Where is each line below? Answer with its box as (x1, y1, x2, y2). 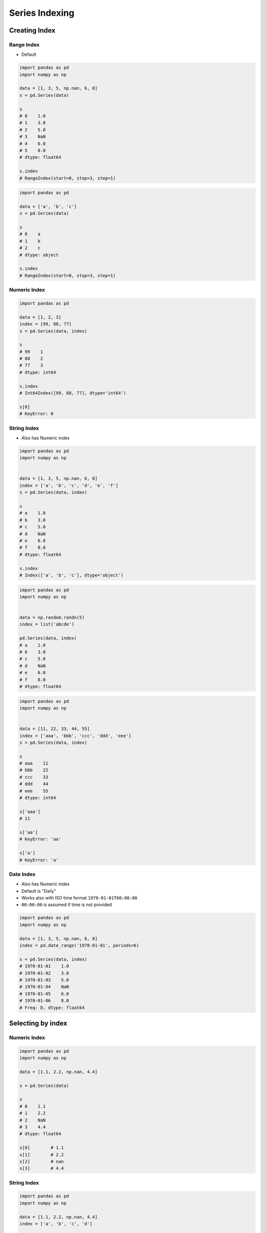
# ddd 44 (19, 781, 49, 787)
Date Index (9, 870, 35, 877)
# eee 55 (19, 788, 49, 794)
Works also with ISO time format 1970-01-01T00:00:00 (21, 895, 137, 901)
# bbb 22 (19, 767, 49, 773)
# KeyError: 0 (19, 411, 54, 417)
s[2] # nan (19, 1159, 64, 1164)
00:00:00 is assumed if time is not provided (21, 902, 112, 907)
